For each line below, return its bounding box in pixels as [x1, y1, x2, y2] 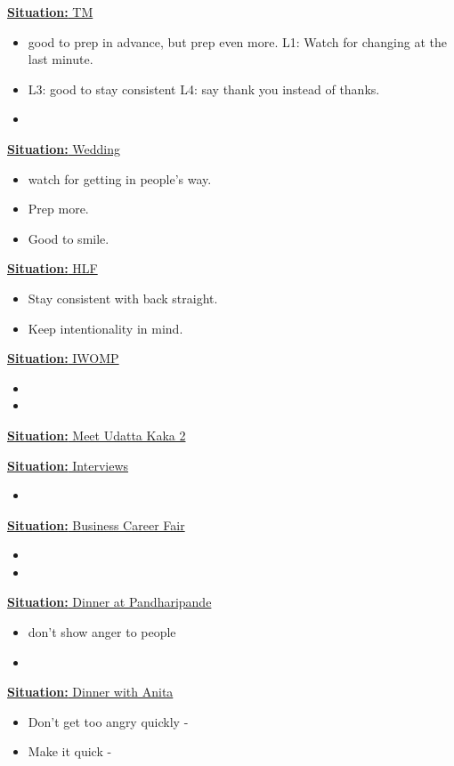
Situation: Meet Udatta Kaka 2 [7, 425, 186, 444]
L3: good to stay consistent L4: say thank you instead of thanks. [28, 79, 380, 98]
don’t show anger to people [28, 623, 176, 641]
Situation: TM [7, 3, 93, 20]
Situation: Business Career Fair [7, 515, 185, 534]
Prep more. [28, 199, 89, 218]
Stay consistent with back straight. [28, 288, 218, 307]
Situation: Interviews [7, 456, 129, 474]
